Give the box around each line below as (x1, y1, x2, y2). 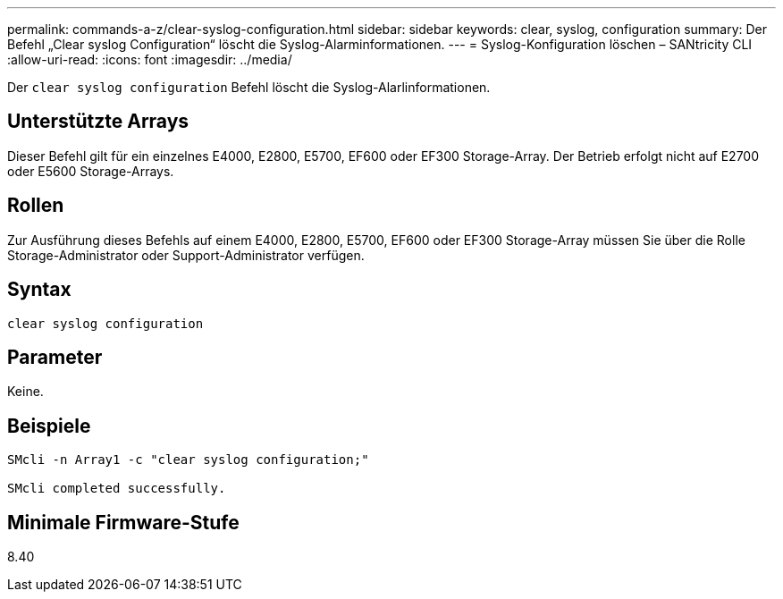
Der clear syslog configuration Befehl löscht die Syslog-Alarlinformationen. (7, 80, 491, 95)
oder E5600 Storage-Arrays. (7, 163, 174, 179)
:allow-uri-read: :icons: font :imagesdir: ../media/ (7, 52, 292, 67)
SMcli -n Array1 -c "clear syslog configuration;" (7, 452, 369, 468)
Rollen (7, 194, 64, 217)
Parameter (7, 345, 103, 368)
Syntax (7, 278, 72, 301)
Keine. (7, 384, 44, 400)
